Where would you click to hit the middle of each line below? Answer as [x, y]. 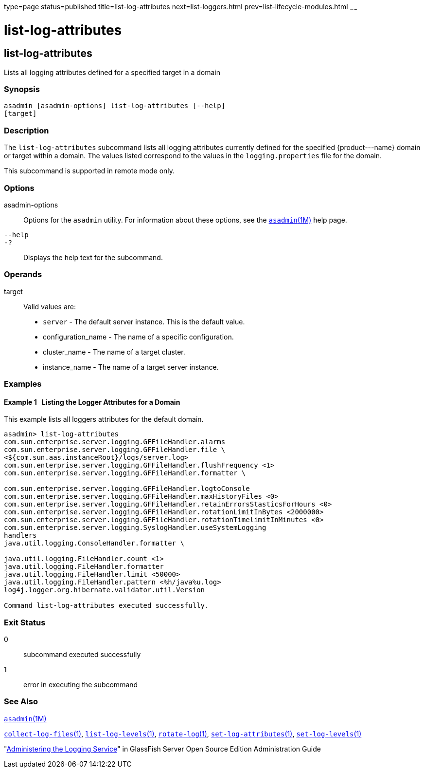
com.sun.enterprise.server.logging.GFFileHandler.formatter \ [125, 473]
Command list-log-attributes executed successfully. [106, 606]
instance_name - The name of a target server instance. [131, 367]
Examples [23, 384]
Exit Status [25, 622]
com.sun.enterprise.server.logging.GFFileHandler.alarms [115, 442]
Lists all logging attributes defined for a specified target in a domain [112, 72]
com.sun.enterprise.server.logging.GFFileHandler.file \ [115, 450]
